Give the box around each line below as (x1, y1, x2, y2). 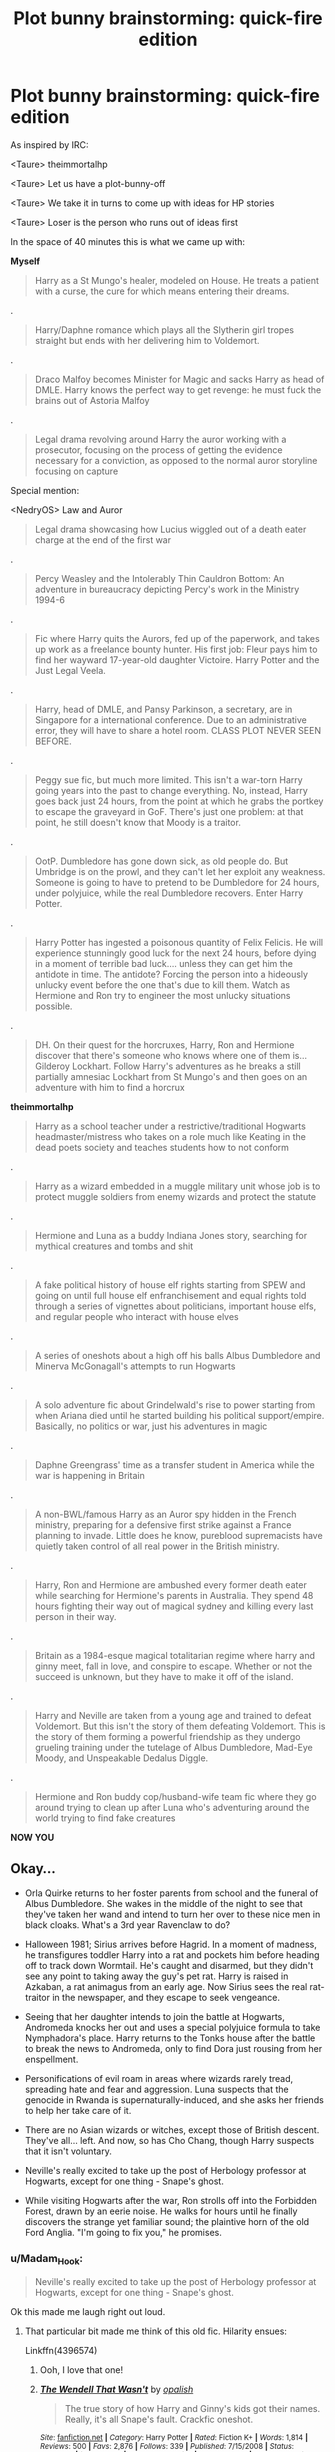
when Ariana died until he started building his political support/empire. (34, 1409, 325, 1421)
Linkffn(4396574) (24, 2345, 98, 2357)
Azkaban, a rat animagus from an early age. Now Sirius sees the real (24, 1980, 308, 1992)
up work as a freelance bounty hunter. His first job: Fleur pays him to (34, 643, 318, 655)
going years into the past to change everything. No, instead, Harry (34, 784, 308, 796)
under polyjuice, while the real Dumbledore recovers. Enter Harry (34, 887, 304, 899)
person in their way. (34, 1610, 117, 1622)
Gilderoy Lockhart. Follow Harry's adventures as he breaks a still (34, 1060, 302, 1072)
